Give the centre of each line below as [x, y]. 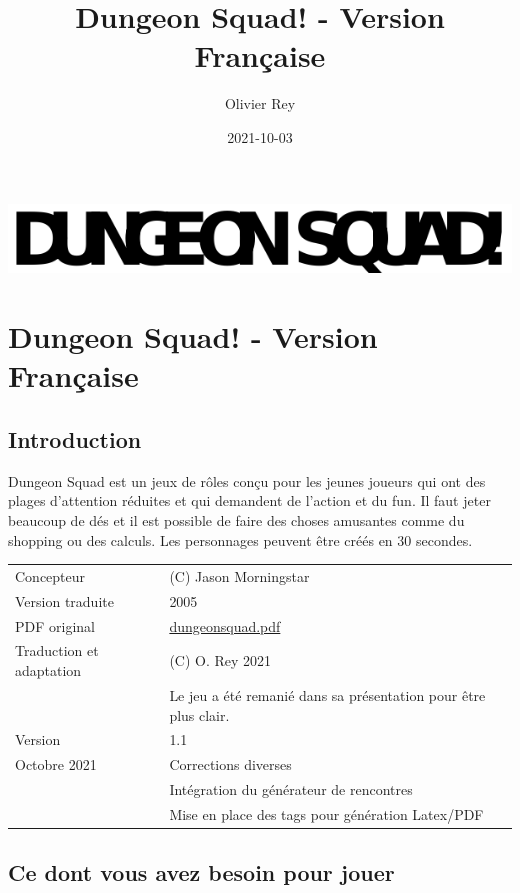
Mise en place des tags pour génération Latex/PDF [326, 813]
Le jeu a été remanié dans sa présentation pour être [327, 694]
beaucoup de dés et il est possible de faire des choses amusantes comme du [236, 520]
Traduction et [57, 650]
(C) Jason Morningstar [239, 575]
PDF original [55, 625]
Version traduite [64, 600]
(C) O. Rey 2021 [220, 660]
